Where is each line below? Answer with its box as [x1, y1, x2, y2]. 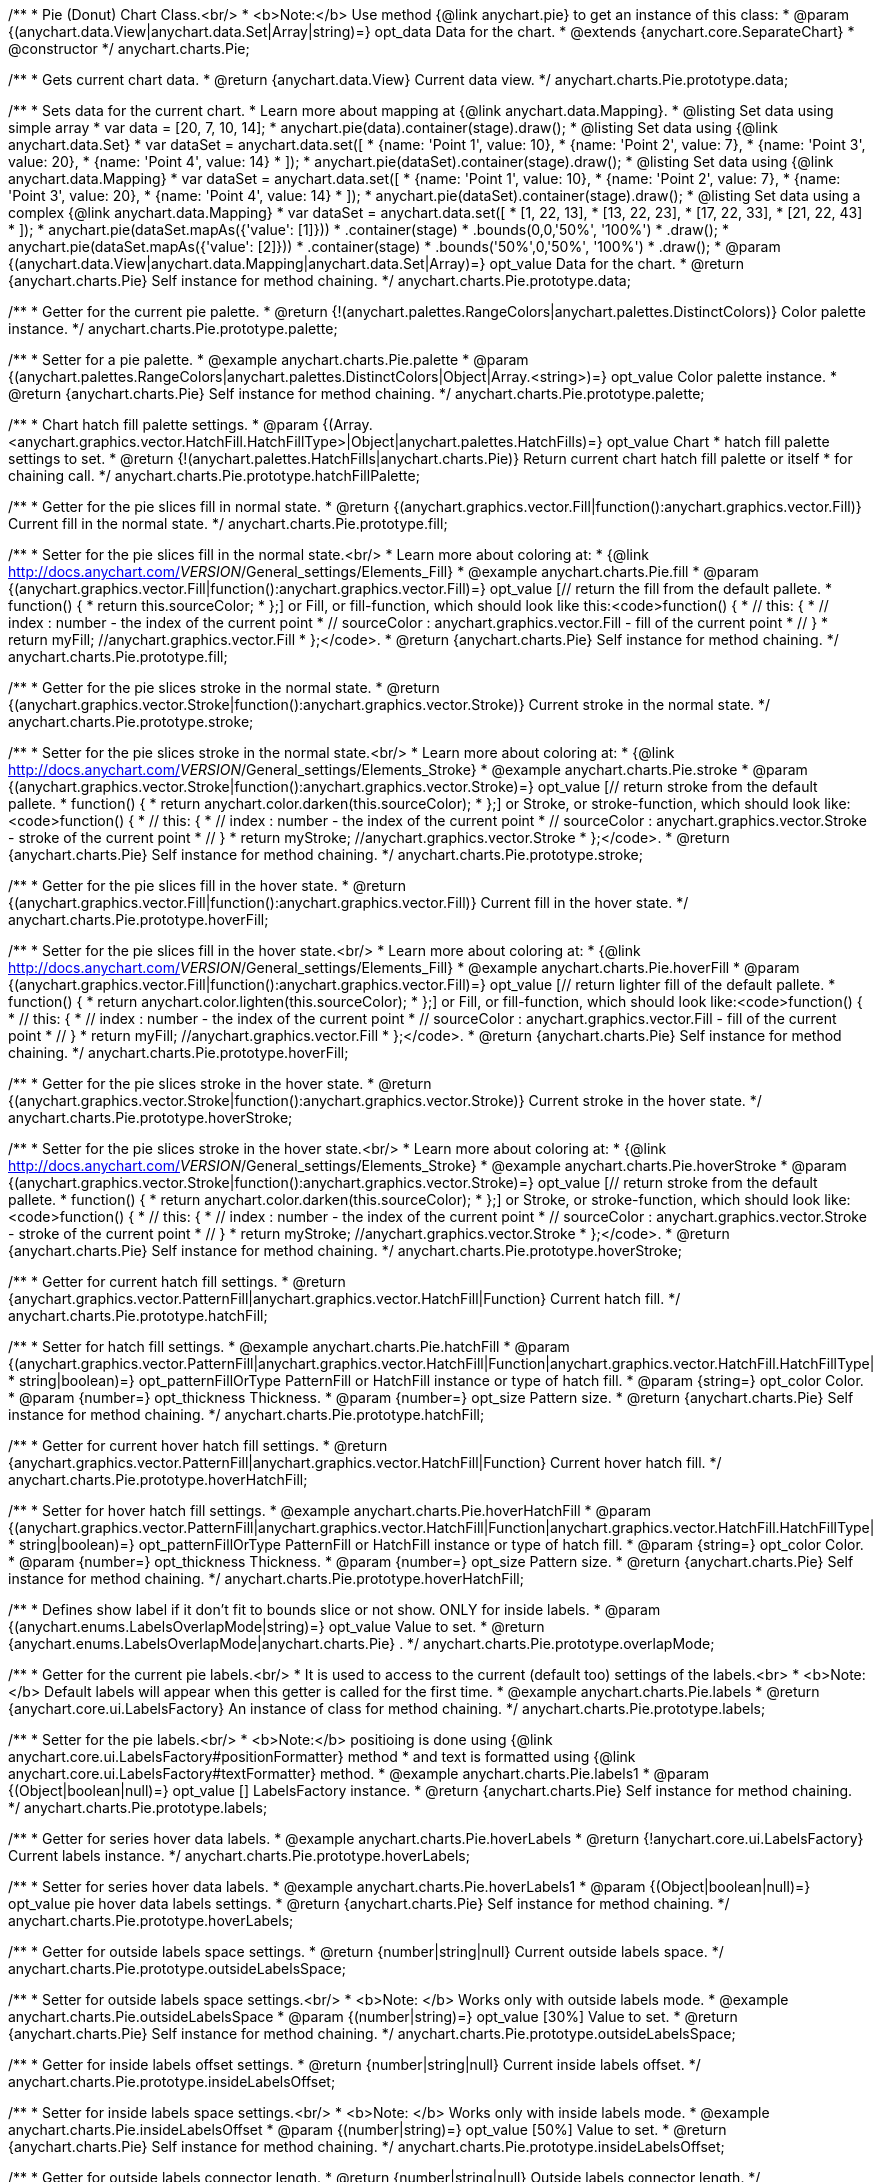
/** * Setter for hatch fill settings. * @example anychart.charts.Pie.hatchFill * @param [8, 1338, 570, 1355]
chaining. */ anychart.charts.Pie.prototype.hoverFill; [8, 1044, 349, 1061]
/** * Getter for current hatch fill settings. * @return [8, 1273, 346, 1290]
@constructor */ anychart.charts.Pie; [8, 40, 250, 57]
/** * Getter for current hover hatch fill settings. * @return [8, 1437, 388, 1454]
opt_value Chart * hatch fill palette [606, 433, 830, 450]
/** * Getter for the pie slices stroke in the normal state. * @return [8, 679, 440, 696]
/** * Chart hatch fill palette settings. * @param [8, 416, 319, 433]
